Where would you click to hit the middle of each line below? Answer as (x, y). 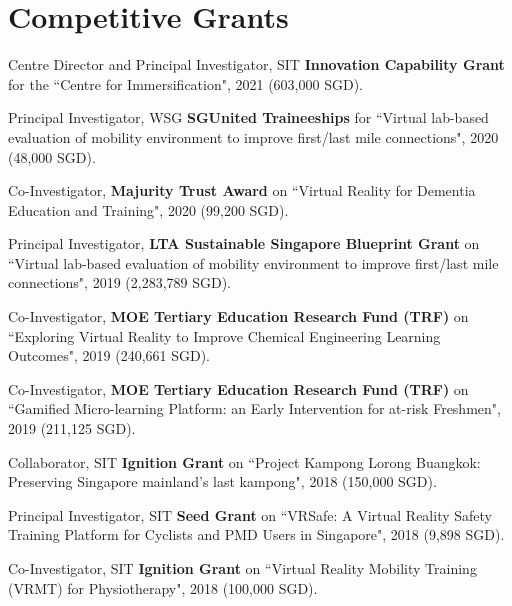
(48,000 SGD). (52, 156)
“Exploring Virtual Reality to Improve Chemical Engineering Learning (224, 335)
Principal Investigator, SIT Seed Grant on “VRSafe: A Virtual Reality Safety (250, 514)
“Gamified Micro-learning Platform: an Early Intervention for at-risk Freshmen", (254, 408)
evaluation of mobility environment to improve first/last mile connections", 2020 (253, 136)
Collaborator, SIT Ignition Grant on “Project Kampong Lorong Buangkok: (244, 461)
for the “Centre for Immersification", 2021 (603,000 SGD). (185, 83)
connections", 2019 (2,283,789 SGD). (120, 282)
